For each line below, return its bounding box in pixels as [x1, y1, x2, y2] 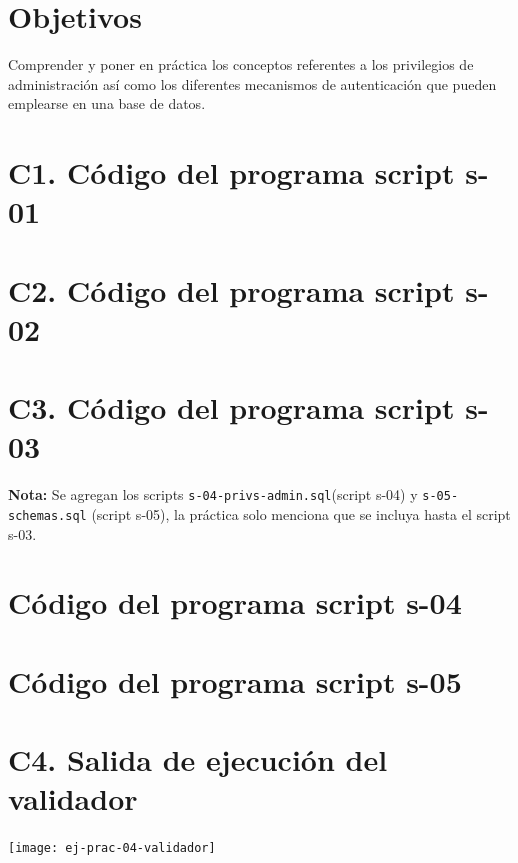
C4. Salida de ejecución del [8, 739, 388, 780]
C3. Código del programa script [8, 387, 455, 428]
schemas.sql [8, 509, 87, 523]
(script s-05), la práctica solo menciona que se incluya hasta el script [91, 504, 511, 524]
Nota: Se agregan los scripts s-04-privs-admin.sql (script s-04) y [8, 484, 418, 505]
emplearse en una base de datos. [8, 93, 206, 114]
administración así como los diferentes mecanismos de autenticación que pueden [8, 73, 497, 94]
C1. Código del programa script [8, 152, 455, 193]
